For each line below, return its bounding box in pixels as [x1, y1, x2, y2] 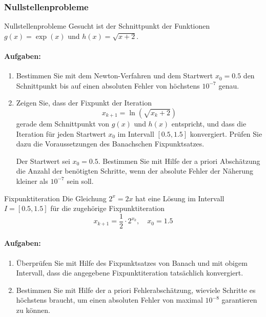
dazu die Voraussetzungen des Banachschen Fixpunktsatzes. [16, 138, 204, 149]
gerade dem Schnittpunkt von [16, 118, 110, 129]
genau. [218, 80, 239, 91]
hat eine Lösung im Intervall [135, 193, 224, 203]
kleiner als [16, 175, 48, 186]
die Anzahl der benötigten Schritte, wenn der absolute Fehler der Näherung [16, 165, 253, 176]
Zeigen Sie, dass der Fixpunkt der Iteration [16, 97, 152, 108]
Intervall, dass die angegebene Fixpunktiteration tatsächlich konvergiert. [16, 267, 243, 278]
